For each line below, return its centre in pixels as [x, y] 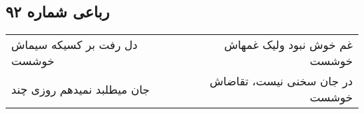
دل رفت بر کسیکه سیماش [75, 45]
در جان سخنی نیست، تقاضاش [281, 81]
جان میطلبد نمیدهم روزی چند [80, 89]
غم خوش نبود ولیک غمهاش [288, 45]
